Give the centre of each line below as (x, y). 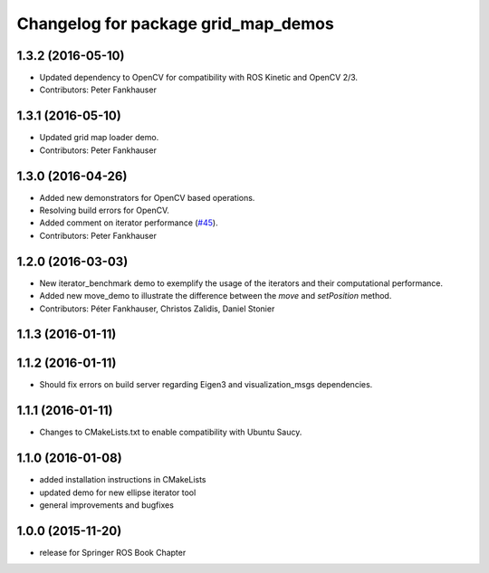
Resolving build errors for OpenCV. (104, 210)
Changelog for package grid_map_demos (175, 24)
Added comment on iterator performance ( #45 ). (129, 223)
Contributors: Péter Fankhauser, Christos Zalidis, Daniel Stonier (157, 309)
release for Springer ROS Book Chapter (113, 552)
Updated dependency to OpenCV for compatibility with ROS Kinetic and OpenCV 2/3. (198, 78)
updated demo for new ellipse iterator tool (118, 492)
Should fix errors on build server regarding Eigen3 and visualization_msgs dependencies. (206, 385)
